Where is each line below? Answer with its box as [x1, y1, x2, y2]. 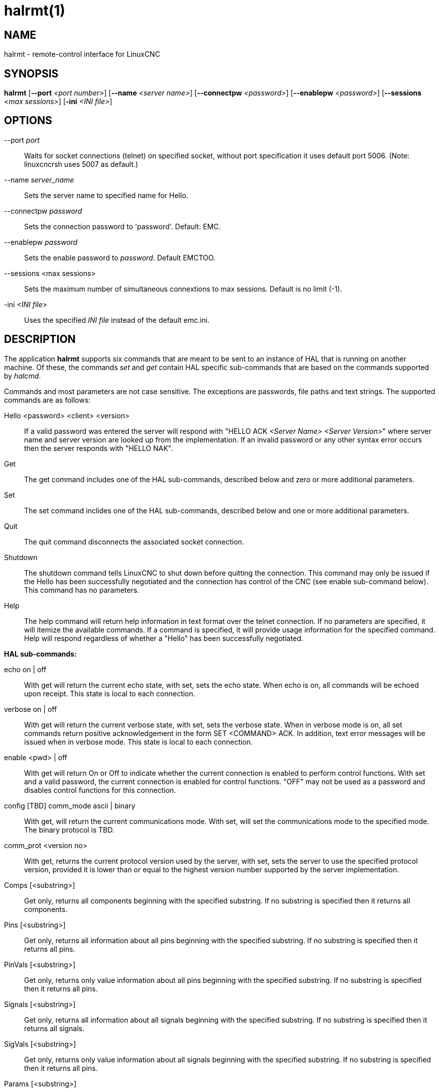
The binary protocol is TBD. [24, 825, 115, 834]
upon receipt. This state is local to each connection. [24, 689, 195, 698]
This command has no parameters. [24, 585, 140, 594]
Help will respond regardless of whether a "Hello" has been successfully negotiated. [24, 633, 303, 643]
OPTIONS [4, 114, 52, 127]
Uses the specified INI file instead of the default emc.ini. [24, 315, 210, 324]
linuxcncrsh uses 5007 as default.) [24, 159, 138, 168]
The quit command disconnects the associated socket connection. [24, 537, 244, 546]
